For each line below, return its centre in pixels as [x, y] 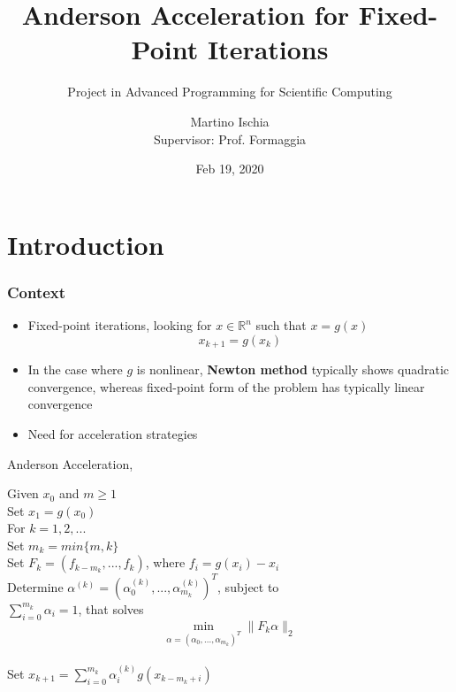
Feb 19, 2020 [230, 169]
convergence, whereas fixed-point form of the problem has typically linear [226, 386]
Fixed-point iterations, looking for [120, 325]
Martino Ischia [230, 121]
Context [37, 292]
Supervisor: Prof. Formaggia [230, 138]
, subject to [248, 586]
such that [281, 325]
